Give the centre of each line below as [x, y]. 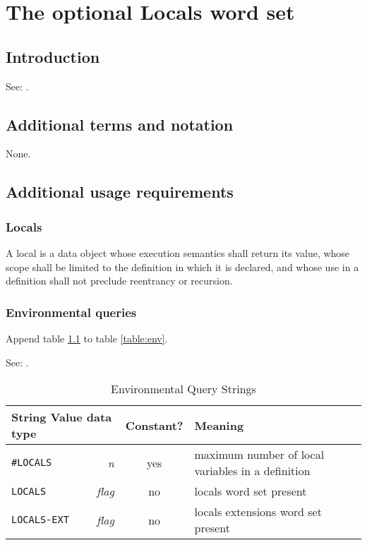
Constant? [154, 425]
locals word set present [251, 491]
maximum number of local [259, 455]
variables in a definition [252, 471]
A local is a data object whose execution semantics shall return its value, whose [178, 252]
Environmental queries [71, 312]
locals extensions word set [258, 512]
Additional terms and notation [120, 124]
